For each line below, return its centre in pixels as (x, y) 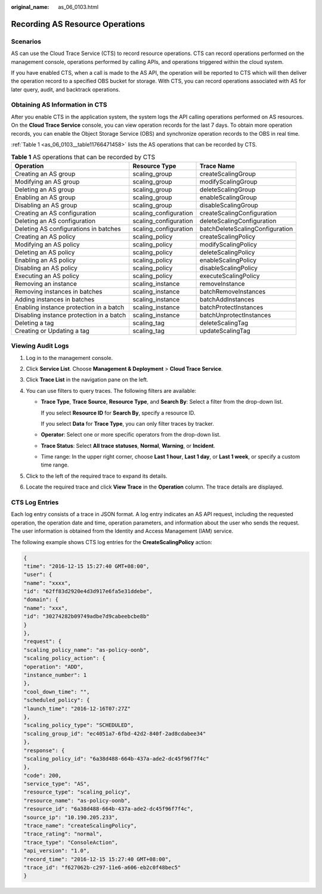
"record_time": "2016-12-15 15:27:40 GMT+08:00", (97, 859)
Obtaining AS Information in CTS (59, 105)
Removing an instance (46, 283)
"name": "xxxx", (47, 583)
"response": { (44, 750)
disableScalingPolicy (229, 268)
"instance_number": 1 (55, 675)
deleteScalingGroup (228, 190)
